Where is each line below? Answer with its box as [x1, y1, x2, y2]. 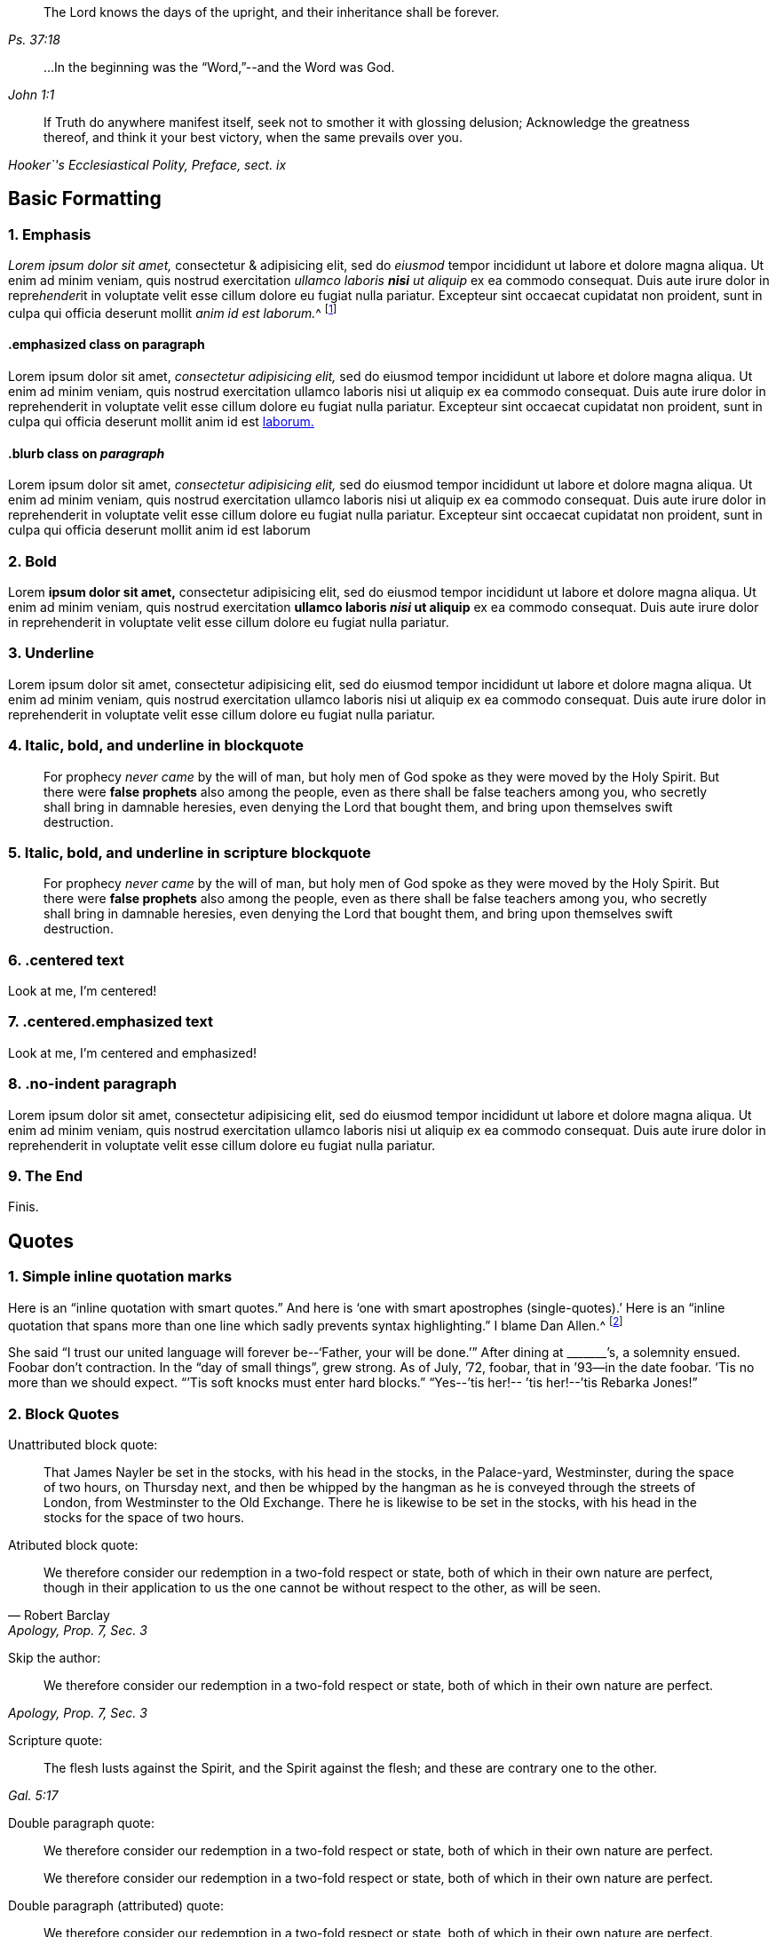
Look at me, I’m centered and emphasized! [8, 1044, 257, 1060]
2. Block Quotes [8, 1404, 120, 1423]
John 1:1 [8, 87, 55, 102]
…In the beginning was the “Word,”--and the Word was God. [44, 60, 395, 75]
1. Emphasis [8, 225, 91, 243]
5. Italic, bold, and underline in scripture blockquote [8, 843, 371, 861]
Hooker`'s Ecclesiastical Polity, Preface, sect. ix [8, 157, 287, 172]
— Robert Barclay [8, 1607, 110, 1623]
